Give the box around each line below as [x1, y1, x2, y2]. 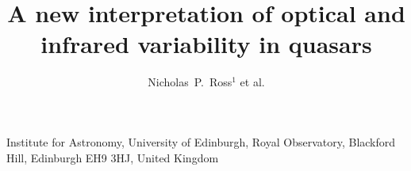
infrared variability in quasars [40, 28, 372, 60]
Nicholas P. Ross [148, 74, 232, 90]
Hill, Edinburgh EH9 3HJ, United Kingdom [6, 149, 219, 165]
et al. [240, 74, 265, 90]
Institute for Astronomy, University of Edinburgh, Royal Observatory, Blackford [6, 133, 396, 150]
